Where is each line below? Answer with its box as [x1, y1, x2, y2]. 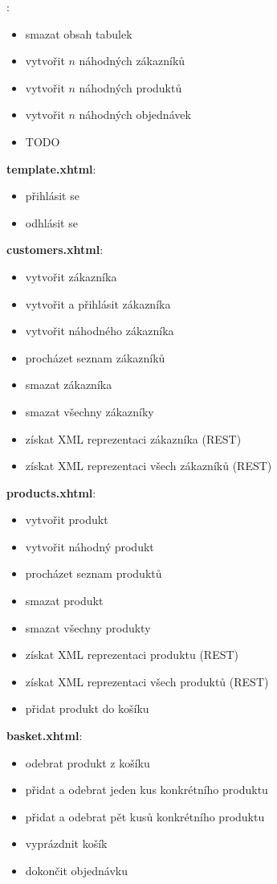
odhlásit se [25, 214, 78, 231]
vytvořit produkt [25, 511, 108, 528]
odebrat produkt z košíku [25, 754, 150, 771]
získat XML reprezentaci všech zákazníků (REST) [25, 457, 272, 474]
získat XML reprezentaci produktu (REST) [25, 646, 239, 663]
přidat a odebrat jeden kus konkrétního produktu [25, 781, 268, 798]
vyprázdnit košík [25, 835, 108, 852]
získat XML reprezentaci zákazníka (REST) [25, 430, 242, 447]
